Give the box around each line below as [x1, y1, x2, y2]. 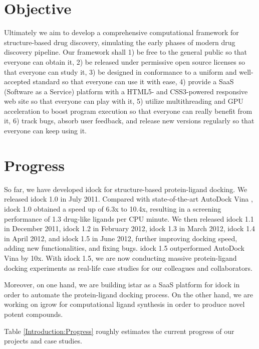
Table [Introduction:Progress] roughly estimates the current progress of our [4, 325, 234, 336]
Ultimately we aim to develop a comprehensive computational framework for [4, 27, 239, 38]
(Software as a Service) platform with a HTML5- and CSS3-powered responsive [4, 86, 248, 96]
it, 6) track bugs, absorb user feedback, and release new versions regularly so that [4, 115, 254, 126]
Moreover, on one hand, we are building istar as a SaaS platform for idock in [4, 279, 240, 290]
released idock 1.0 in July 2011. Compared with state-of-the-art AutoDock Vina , [4, 194, 253, 204]
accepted [4, 76, 31, 87]
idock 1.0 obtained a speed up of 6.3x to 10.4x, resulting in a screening [4, 203, 221, 214]
